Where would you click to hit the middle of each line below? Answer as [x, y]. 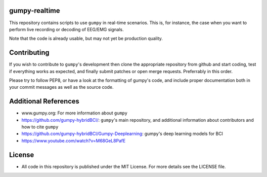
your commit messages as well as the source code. [61, 87]
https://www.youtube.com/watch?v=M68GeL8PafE [73, 141]
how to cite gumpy [40, 127]
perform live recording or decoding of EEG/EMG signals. [67, 29]
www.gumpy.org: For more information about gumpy [74, 113]
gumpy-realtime [35, 11]
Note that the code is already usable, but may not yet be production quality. [86, 38]
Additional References [44, 101]
